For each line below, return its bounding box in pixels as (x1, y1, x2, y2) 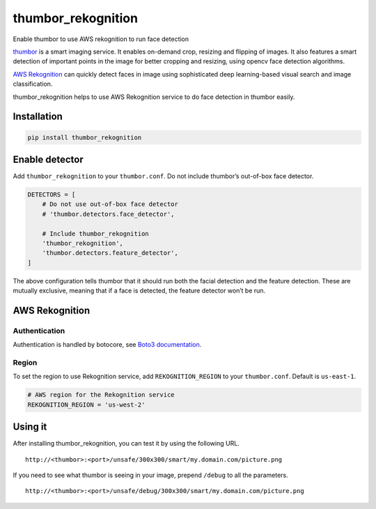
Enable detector (13, 153, 84, 165)
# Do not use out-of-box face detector (42, 201, 179, 208)
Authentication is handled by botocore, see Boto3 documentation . (13, 340, 202, 349)
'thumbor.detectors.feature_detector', (42, 249, 179, 257)
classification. (13, 80, 53, 88)
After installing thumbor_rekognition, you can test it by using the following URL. (13, 439, 240, 448)
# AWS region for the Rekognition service (27, 391, 175, 399)
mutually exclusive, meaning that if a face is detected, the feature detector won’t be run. (13, 286, 266, 295)
